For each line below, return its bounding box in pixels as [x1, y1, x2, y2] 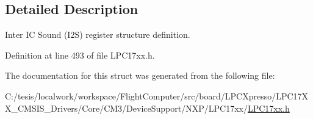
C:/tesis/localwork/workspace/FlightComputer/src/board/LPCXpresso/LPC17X [5, 89, 309, 102]
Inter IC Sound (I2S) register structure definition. [5, 28, 190, 41]
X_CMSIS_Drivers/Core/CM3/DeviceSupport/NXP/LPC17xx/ [5, 101, 248, 114]
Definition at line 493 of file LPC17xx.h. [5, 48, 155, 61]
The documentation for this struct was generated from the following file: [5, 69, 275, 82]
